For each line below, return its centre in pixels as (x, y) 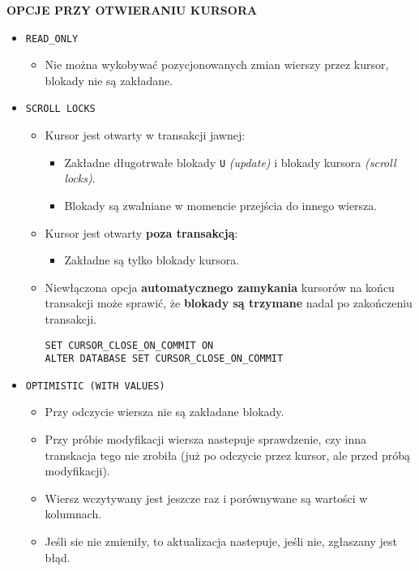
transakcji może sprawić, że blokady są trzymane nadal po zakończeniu (229, 303)
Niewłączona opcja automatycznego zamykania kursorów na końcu (220, 287)
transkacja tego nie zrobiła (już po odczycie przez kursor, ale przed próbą (227, 455)
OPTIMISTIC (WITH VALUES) (95, 386)
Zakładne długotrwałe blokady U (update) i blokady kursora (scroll (230, 162)
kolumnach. (73, 514)
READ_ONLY (52, 39)
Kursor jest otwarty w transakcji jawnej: (145, 135)
